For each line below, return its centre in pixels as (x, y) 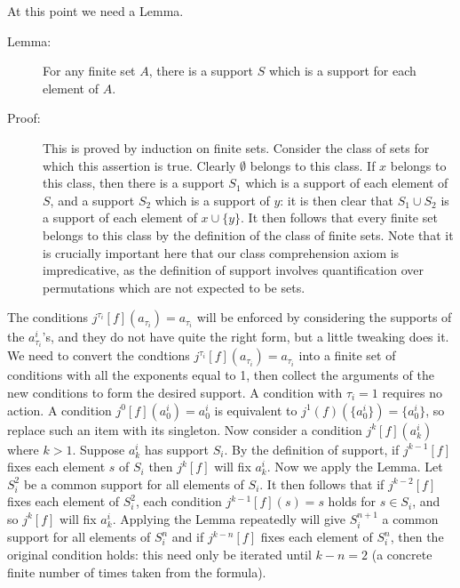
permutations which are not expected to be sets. (174, 287)
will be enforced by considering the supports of (324, 317)
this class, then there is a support (134, 183)
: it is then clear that (337, 200)
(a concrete (402, 554)
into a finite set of (347, 355)
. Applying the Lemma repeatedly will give (229, 518)
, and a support (92, 200)
